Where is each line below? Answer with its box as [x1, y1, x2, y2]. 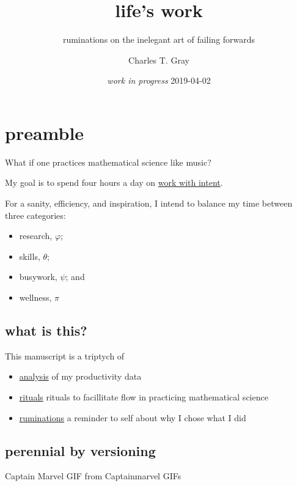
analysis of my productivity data [19, 370, 142, 383]
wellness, [19, 291, 52, 303]
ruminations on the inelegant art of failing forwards [62, 33, 255, 46]
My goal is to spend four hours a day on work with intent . [5, 176, 223, 189]
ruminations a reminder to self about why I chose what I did [19, 411, 246, 424]
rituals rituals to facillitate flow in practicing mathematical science [19, 390, 268, 403]
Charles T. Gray [128, 53, 189, 66]
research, [19, 229, 53, 242]
